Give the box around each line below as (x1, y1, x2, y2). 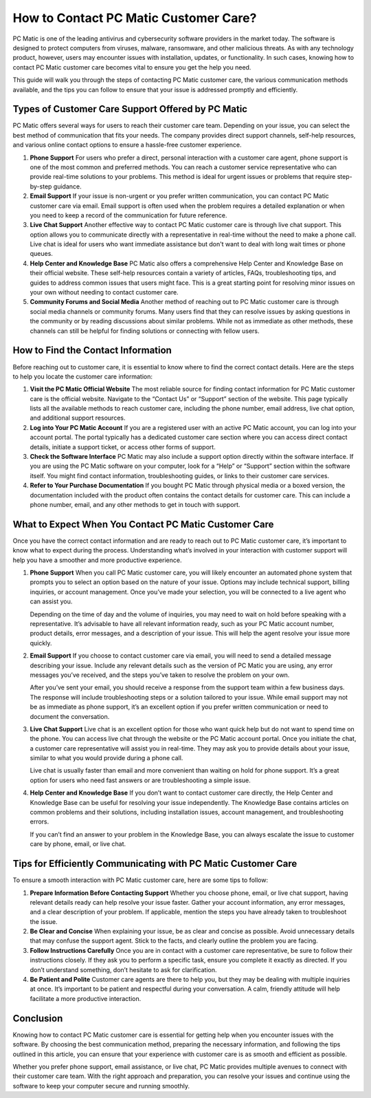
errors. (30, 817, 49, 826)
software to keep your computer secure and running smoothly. (12, 1081, 190, 1090)
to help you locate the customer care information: (12, 372, 153, 380)
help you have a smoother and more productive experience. (12, 556, 182, 564)
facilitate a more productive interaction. (30, 994, 142, 1002)
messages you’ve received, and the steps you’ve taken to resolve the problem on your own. (30, 671, 290, 679)
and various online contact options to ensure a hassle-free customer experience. (12, 141, 242, 149)
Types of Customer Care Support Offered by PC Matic (12, 103, 247, 115)
